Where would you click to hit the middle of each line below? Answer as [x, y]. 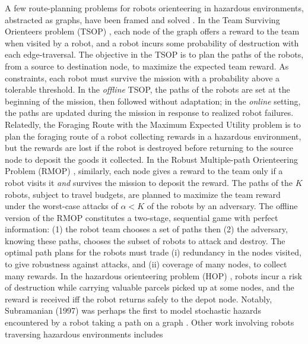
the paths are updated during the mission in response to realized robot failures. [149, 113]
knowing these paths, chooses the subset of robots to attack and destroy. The [145, 240]
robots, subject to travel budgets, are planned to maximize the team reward [143, 194]
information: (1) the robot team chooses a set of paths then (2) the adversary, [146, 229]
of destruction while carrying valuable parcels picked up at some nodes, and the [150, 287]
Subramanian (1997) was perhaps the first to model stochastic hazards [133, 310]
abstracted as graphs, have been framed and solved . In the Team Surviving [142, 19]
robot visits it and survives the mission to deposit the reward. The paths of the [149, 182]
